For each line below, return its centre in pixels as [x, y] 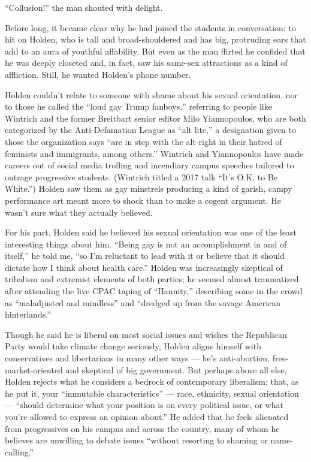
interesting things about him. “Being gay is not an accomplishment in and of [146, 244]
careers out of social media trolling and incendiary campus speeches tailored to [150, 165]
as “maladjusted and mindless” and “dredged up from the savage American [143, 302]
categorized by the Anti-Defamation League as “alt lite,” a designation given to [150, 130]
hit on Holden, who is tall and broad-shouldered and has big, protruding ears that [155, 39]
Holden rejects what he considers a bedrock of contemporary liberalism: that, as [152, 381]
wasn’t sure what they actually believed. [79, 212]
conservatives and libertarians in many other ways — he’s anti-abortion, [137, 358]
